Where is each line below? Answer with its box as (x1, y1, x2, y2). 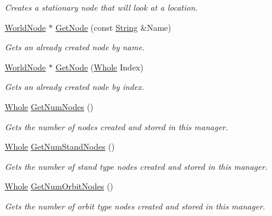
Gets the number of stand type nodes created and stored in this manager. (5, 160, 268, 172)
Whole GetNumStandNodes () (5, 140, 115, 153)
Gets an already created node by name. (5, 41, 145, 53)
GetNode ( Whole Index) (55, 60, 143, 73)
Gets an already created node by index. (5, 80, 145, 93)
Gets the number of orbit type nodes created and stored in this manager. (5, 199, 265, 212)
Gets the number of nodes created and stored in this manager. (5, 120, 228, 133)
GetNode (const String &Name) (55, 21, 171, 33)
